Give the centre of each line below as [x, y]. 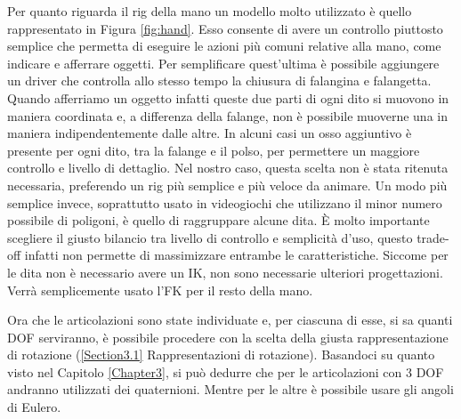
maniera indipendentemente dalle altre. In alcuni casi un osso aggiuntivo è [210, 133]
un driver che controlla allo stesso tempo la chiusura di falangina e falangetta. [219, 81]
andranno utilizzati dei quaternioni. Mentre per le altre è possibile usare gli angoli [230, 389]
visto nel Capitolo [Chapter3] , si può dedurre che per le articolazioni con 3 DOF [226, 371]
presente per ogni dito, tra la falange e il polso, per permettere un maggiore [214, 150]
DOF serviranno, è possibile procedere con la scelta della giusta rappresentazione [228, 337]
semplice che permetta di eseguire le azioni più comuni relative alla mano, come [224, 46]
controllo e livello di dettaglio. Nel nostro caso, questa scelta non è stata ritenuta [228, 168]
